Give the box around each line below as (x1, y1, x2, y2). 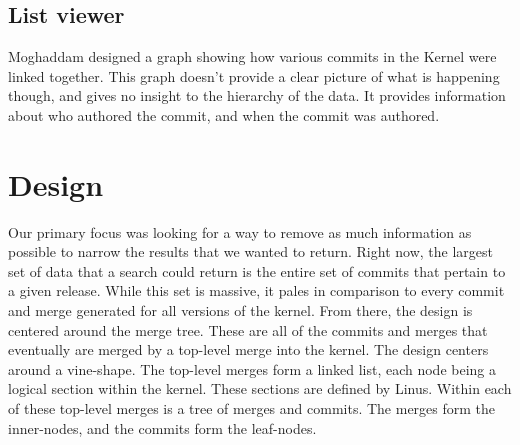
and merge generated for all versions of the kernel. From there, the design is (8, 300, 473, 321)
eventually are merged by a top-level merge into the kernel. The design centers (8, 339, 489, 360)
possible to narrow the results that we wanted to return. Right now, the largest (8, 241, 493, 262)
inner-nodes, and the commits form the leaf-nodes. (8, 417, 317, 438)
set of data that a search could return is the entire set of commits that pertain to (8, 260, 506, 281)
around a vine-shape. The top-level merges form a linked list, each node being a (8, 358, 496, 379)
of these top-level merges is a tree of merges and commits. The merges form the (8, 398, 496, 419)
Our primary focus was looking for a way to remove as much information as (8, 221, 472, 242)
